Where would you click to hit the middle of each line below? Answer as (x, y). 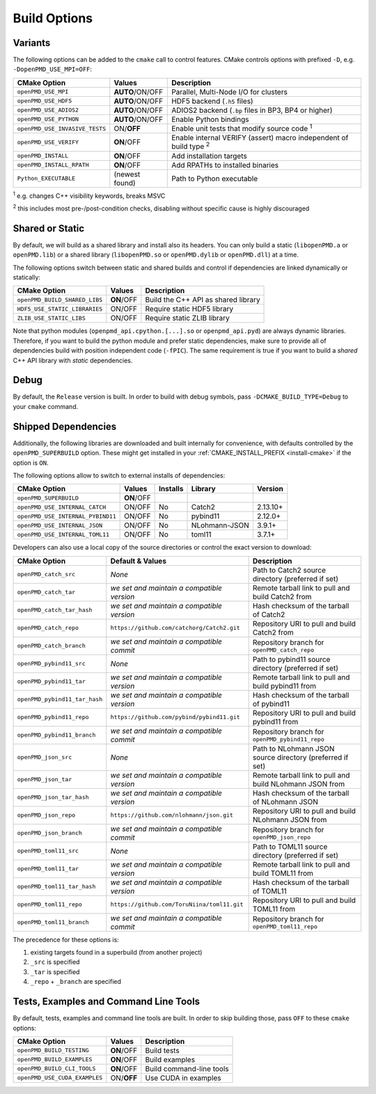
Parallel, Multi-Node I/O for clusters (230, 92)
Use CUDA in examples (183, 1078)
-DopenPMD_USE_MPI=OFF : (53, 69)
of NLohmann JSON (285, 801)
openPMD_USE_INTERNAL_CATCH (62, 507)
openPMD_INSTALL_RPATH (53, 165)
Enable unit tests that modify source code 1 (242, 128)
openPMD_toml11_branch (53, 922)
